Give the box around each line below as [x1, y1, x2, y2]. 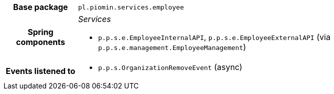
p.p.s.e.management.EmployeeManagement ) [98, 42, 246, 52]
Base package [13, 2, 68, 12]
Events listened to [6, 66, 76, 76]
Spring [28, 27, 54, 37]
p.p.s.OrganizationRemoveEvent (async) [98, 62, 242, 72]
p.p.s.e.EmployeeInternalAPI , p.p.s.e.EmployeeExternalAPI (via [98, 32, 330, 42]
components [16, 37, 65, 47]
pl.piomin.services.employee [78, 3, 184, 11]
